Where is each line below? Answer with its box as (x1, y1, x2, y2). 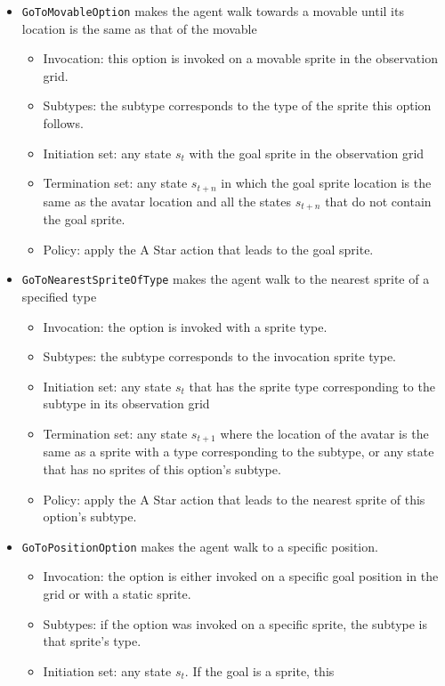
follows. (43, 114, 84, 133)
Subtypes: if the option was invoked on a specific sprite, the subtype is (43, 614, 427, 633)
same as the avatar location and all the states (43, 191, 291, 210)
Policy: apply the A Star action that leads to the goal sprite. (43, 239, 374, 258)
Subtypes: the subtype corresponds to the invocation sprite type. (43, 347, 397, 366)
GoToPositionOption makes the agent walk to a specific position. (21, 537, 378, 555)
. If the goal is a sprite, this (184, 661, 335, 680)
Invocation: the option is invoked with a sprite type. (43, 317, 328, 335)
